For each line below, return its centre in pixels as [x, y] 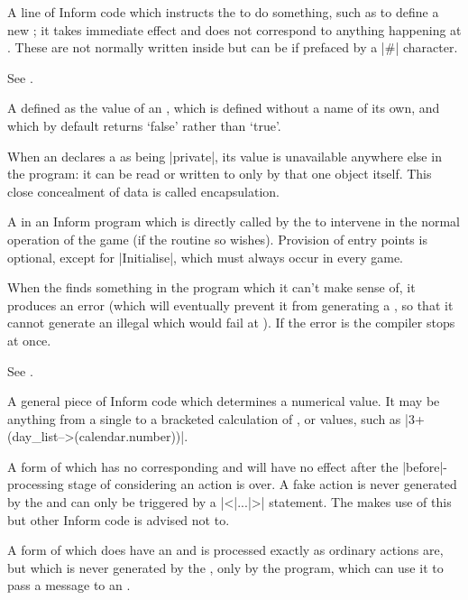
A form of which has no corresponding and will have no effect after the [203, 466]
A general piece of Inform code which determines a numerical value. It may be [224, 401]
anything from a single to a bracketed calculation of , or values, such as [204, 418]
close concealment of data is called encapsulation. [143, 191]
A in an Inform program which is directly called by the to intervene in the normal [234, 222]
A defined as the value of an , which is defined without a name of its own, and [224, 108]
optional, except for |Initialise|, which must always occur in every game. [205, 257]
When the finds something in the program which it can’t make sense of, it [211, 287]
